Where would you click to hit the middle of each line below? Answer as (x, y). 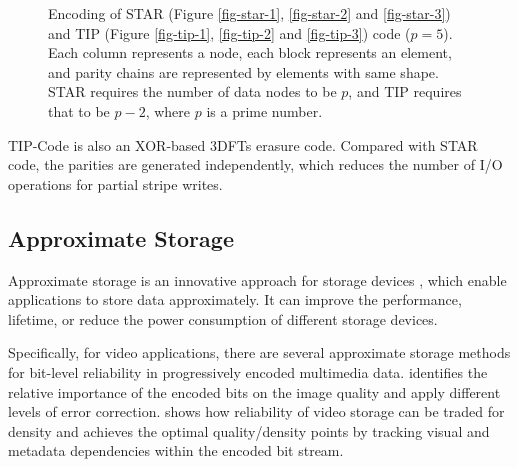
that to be (79, 110)
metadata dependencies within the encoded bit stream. (176, 450)
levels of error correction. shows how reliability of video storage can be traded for (256, 411)
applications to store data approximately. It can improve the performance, (235, 299)
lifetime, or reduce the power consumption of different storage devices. (223, 318)
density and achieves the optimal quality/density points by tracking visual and (249, 430)
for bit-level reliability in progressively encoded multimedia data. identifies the (248, 371)
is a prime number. (264, 110)
